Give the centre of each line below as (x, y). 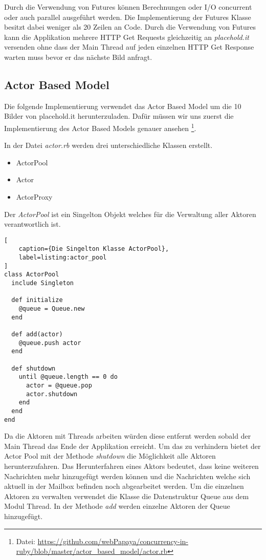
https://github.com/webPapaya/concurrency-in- (113, 541)
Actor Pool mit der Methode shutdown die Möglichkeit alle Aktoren (110, 456)
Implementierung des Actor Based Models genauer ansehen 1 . (100, 127)
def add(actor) (37, 334)
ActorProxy (34, 196)
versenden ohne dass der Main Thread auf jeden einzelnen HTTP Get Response (129, 47)
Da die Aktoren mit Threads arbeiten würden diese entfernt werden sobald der (128, 436)
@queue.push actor (50, 343)
